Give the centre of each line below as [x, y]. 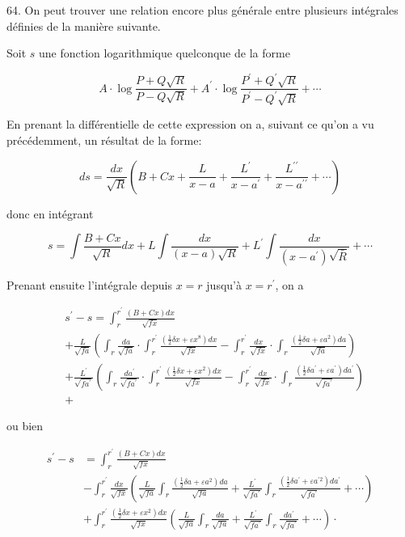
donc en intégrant [50, 213]
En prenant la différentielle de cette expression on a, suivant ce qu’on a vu [190, 124]
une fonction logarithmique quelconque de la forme [165, 53]
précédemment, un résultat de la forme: [104, 140]
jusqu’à [224, 284]
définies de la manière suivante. [84, 25]
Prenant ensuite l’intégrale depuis [90, 284]
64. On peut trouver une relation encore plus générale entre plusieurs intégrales [202, 10]
